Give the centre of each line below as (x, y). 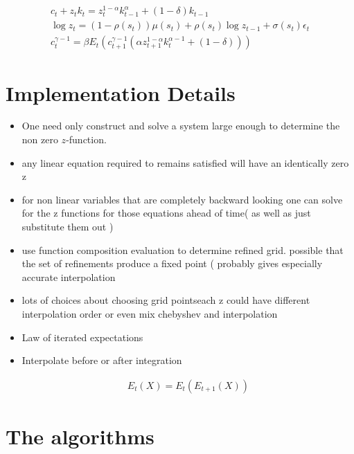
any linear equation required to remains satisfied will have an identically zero (185, 162)
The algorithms (80, 436)
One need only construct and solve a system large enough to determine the (181, 126)
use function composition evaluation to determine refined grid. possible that (183, 249)
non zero (40, 139)
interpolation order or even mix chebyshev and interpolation (150, 313)
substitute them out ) (68, 227)
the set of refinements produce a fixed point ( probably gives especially (172, 263)
